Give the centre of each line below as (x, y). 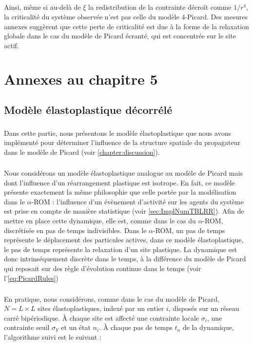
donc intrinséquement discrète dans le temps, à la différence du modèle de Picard (125, 259)
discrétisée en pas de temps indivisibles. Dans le (75, 230)
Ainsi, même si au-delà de (42, 7)
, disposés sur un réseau (204, 308)
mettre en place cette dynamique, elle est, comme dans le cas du (100, 220)
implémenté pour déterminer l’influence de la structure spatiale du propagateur (122, 142)
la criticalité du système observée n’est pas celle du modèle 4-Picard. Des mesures (126, 16)
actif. (11, 45)
